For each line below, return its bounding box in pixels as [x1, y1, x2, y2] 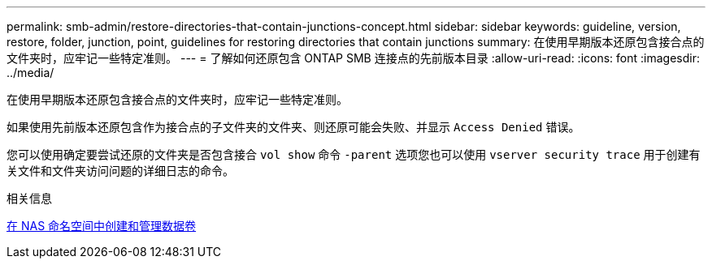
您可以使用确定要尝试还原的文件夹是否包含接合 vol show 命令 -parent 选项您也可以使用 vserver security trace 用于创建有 [7, 147, 701, 161]
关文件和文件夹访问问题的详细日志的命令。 [7, 164, 234, 177]
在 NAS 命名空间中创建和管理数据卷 [7, 219, 197, 233]
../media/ [7, 66, 54, 79]
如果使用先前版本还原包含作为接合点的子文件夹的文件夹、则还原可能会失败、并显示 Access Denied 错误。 [7, 120, 580, 134]
